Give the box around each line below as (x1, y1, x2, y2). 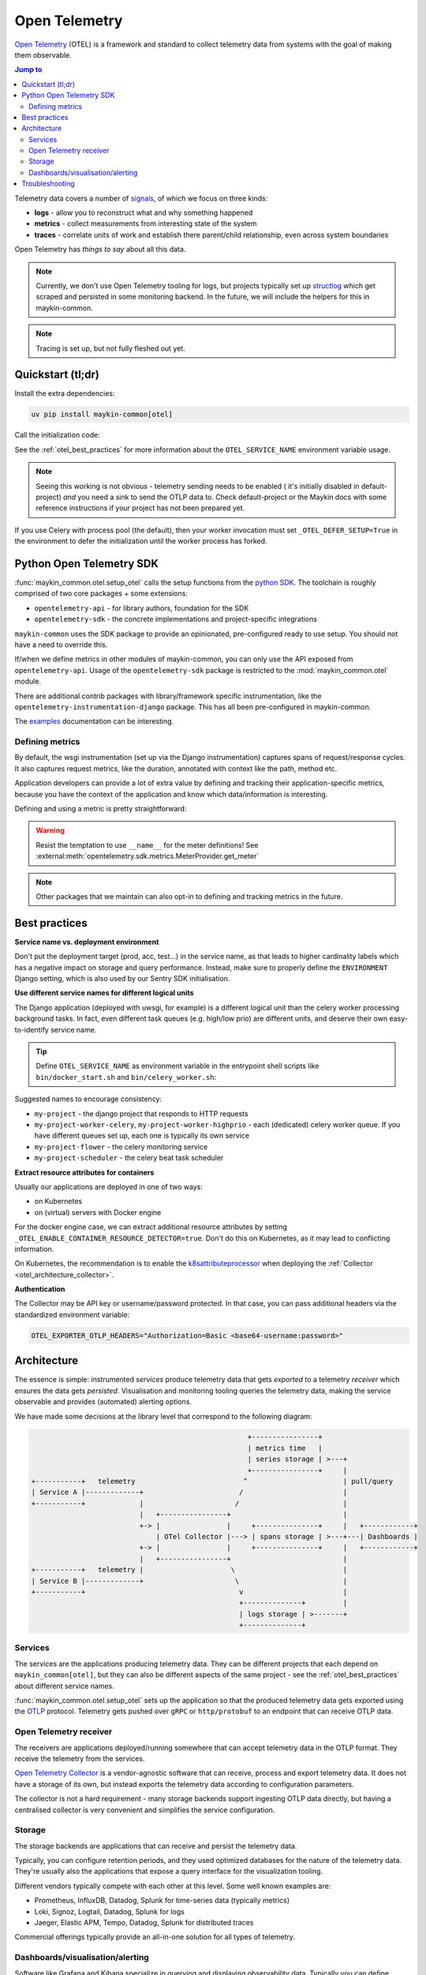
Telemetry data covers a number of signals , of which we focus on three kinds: (14, 194, 268, 203)
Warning (35, 826, 65, 835)
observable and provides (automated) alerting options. (14, 1397, 192, 1406)
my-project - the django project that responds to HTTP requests (34, 1108, 248, 1118)
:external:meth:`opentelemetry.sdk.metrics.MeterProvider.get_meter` (35, 852, 260, 861)
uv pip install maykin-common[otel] (31, 410, 174, 419)
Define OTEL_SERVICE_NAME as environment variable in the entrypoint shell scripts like (35, 1061, 319, 1070)
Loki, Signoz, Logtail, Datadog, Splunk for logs (34, 1906, 185, 1916)
